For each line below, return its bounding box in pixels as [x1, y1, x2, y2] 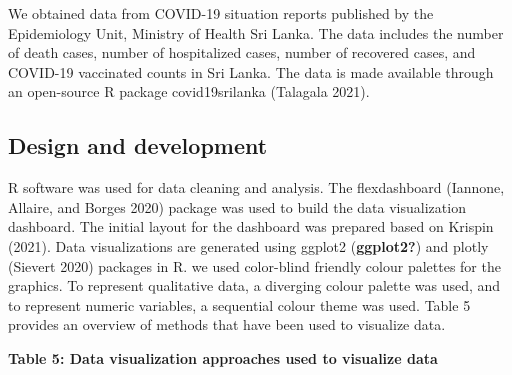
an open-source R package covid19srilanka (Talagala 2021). [8, 81, 370, 102]
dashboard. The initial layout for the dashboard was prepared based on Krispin [8, 216, 494, 237]
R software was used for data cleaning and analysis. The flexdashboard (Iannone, [8, 177, 505, 198]
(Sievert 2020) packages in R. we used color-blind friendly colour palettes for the [8, 255, 501, 276]
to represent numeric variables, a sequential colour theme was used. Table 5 [8, 294, 471, 315]
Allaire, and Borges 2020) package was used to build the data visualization [8, 196, 466, 217]
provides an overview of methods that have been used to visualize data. [8, 314, 446, 335]
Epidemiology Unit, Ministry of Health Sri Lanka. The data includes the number [8, 22, 504, 43]
